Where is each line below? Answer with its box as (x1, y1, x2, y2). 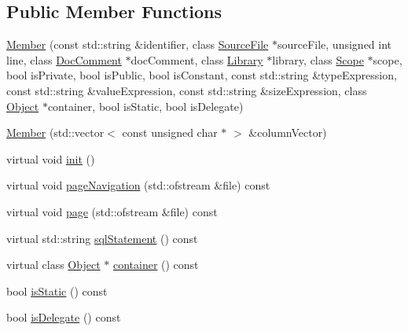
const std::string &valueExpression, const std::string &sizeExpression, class (6, 82, 367, 98)
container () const (112, 256, 199, 273)
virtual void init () (6, 150, 95, 167)
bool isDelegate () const (6, 309, 121, 325)
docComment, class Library (130, 51, 263, 68)
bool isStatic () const (6, 282, 108, 299)
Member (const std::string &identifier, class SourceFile (6, 36, 269, 53)
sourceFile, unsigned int (277, 36, 392, 53)
